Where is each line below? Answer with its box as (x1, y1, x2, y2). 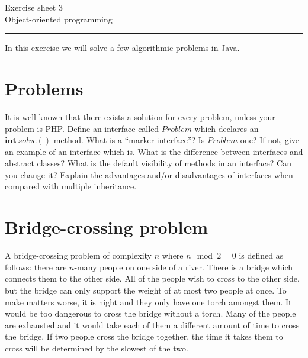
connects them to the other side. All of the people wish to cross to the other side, (5, 272, 300, 285)
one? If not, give (240, 134, 300, 146)
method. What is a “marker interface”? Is (53, 134, 205, 146)
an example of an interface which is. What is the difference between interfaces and (5, 145, 303, 157)
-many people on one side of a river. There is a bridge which (74, 260, 293, 273)
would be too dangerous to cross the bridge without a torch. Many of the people (5, 307, 296, 320)
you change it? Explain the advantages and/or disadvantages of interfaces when (5, 168, 293, 180)
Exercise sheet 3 (5, 1, 63, 13)
